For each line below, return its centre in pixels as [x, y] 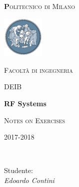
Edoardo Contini [29, 180]
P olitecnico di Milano [40, 6]
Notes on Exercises [35, 120]
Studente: [18, 170]
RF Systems [25, 103]
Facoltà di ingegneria [38, 70]
